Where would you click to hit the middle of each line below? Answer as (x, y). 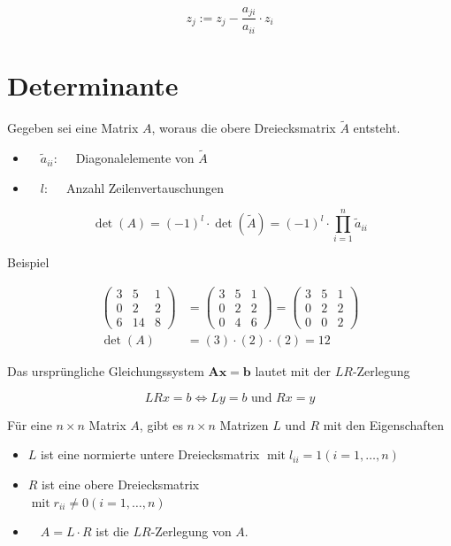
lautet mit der (293, 371)
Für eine (30, 424)
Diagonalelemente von (135, 158)
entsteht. (377, 128)
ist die (112, 531)
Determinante (93, 85)
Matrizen (244, 424)
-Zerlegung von (191, 531)
